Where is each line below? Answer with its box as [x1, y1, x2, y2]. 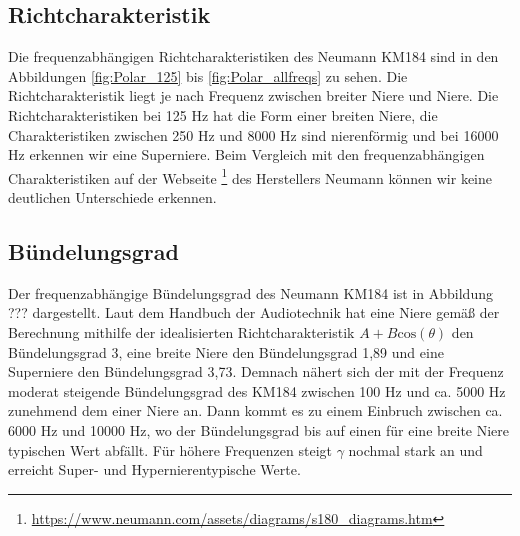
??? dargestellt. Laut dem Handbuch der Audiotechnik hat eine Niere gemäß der [8, 302, 500, 323]
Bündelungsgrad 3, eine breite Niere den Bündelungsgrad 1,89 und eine [8, 341, 444, 362]
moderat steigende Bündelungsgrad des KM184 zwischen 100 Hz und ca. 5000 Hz [8, 380, 506, 401]
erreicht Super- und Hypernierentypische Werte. [8, 459, 301, 480]
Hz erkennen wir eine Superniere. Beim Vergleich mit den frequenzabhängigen [8, 144, 485, 165]
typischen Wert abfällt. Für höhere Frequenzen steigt [8, 439, 332, 460]
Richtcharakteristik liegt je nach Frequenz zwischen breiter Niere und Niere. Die [8, 85, 499, 106]
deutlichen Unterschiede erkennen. [8, 187, 217, 208]
